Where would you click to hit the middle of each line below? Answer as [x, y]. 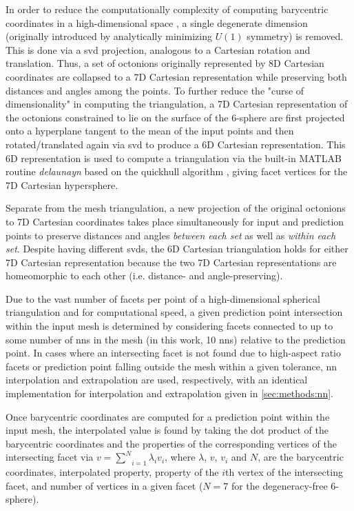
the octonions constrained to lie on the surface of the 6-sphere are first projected [175, 117]
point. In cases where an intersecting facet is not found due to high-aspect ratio [173, 353]
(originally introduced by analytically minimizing [109, 36]
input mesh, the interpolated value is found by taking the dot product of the [167, 430]
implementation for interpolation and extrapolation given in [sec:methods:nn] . [169, 393]
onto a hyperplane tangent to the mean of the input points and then [150, 131]
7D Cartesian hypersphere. [62, 184]
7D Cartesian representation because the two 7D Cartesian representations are [171, 262]
